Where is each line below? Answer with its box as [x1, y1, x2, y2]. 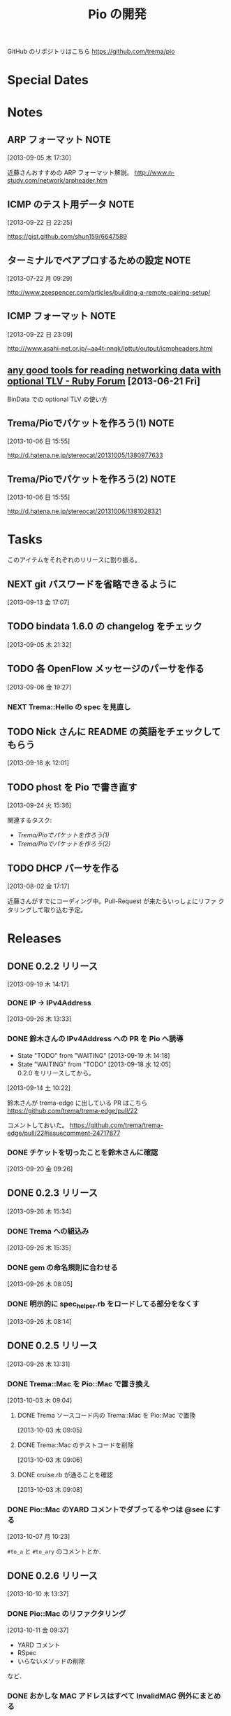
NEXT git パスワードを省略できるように [7, 578, 177, 590]
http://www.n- [134, 169, 175, 177]
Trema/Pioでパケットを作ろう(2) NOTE [7, 473, 177, 485]
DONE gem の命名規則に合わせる [7, 1262, 119, 1272]
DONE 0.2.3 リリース [7, 1187, 98, 1199]
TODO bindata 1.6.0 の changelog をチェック [7, 620, 202, 632]
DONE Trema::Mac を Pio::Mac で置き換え [7, 1379, 150, 1388]
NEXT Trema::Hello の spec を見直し [7, 702, 131, 711]
